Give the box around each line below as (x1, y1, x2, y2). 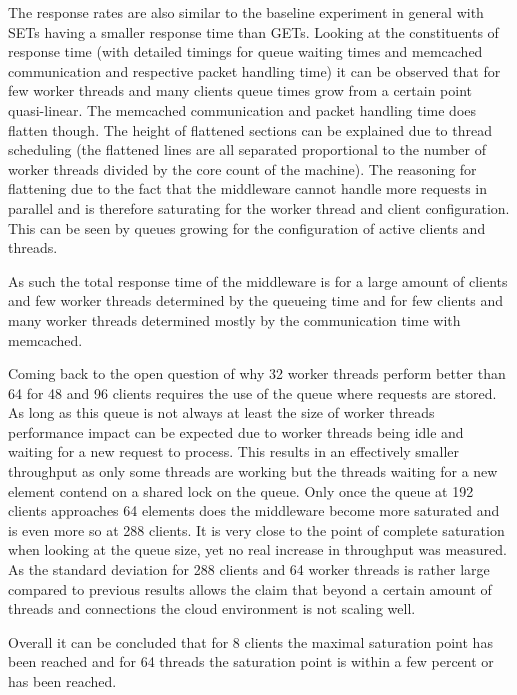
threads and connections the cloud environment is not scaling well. (8, 598, 416, 619)
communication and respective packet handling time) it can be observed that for (8, 60, 501, 81)
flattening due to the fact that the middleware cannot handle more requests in (8, 178, 487, 199)
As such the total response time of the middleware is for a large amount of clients (8, 270, 508, 291)
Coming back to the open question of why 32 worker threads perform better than (8, 363, 506, 384)
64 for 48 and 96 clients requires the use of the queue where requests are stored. (8, 382, 497, 403)
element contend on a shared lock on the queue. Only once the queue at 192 (8, 480, 474, 501)
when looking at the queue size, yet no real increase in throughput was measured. (8, 539, 507, 560)
